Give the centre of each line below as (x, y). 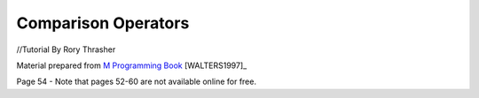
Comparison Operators (103, 23)
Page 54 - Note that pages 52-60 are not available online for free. (137, 82)
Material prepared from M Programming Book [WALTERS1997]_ (132, 65)
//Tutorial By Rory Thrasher (66, 49)
